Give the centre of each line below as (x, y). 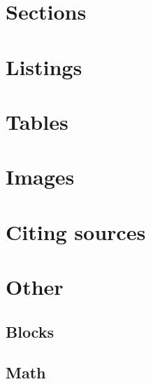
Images (40, 177)
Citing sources (76, 231)
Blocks (30, 331)
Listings (44, 66)
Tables (37, 121)
